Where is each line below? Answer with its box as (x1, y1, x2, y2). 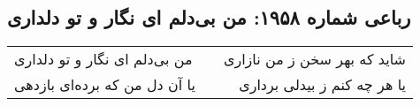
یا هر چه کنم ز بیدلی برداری (239, 74, 406, 95)
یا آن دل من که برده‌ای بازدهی (14, 74, 195, 95)
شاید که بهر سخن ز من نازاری (223, 49, 406, 70)
